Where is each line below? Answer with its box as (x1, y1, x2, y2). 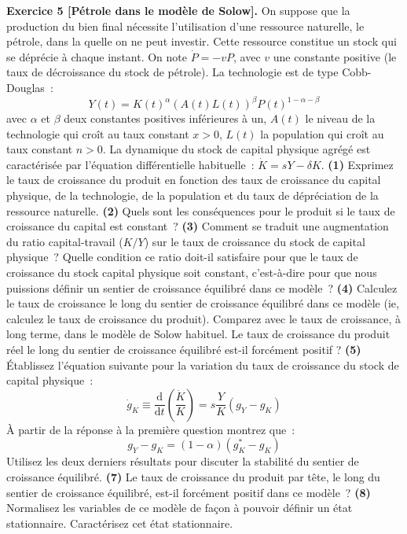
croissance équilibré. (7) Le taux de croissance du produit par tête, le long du (6, 468, 380, 484)
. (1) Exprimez (321, 156, 394, 172)
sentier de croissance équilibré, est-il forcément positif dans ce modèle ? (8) (6, 484, 371, 500)
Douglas (6, 79, 45, 95)
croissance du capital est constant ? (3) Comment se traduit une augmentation (6, 218, 389, 234)
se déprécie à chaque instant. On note (6, 48, 188, 64)
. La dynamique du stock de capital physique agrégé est (102, 141, 371, 157)
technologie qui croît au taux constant (6, 125, 189, 142)
